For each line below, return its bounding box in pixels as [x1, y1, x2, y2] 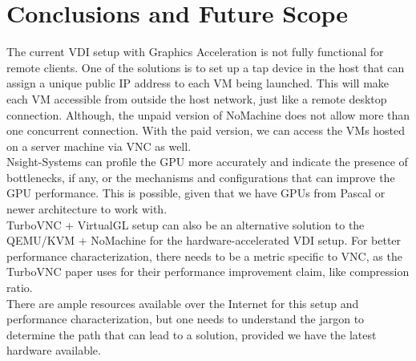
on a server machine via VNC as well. [6, 137, 192, 154]
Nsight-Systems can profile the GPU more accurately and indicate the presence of [6, 153, 408, 170]
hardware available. [6, 342, 101, 359]
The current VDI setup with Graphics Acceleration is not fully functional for [6, 43, 384, 60]
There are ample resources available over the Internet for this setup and [6, 294, 359, 311]
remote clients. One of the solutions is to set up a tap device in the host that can [6, 59, 405, 75]
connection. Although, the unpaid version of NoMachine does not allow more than [6, 106, 410, 123]
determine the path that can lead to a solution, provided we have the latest [6, 326, 377, 343]
